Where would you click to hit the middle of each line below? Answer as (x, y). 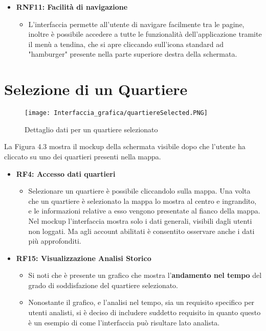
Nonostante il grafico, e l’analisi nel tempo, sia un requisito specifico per (141, 302)
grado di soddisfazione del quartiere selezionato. (103, 285)
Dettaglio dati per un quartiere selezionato (91, 129)
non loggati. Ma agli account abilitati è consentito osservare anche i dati (141, 231)
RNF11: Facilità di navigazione (72, 7)
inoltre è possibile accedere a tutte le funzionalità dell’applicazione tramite (145, 34)
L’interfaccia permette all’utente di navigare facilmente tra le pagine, (136, 24)
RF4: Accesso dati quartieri (66, 173)
